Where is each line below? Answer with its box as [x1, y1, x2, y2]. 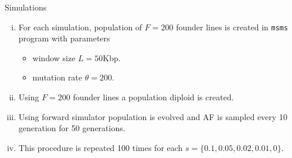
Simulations [5, 1, 47, 13]
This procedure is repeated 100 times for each [18, 141, 183, 153]
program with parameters [18, 32, 110, 44]
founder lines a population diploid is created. [73, 91, 234, 103]
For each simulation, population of [18, 20, 142, 33]
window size [32, 51, 76, 64]
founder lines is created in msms [176, 20, 288, 33]
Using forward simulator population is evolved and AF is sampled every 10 [18, 110, 287, 122]
